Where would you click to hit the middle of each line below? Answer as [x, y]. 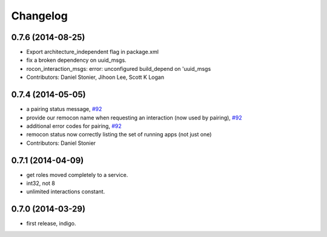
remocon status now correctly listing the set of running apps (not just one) [119, 135]
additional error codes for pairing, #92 [74, 126]
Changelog [39, 16]
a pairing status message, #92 [64, 109]
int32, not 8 [41, 183]
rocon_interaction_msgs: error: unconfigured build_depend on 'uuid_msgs [119, 68]
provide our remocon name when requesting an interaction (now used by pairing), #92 [134, 118]
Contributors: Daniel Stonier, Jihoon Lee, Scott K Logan [95, 77]
